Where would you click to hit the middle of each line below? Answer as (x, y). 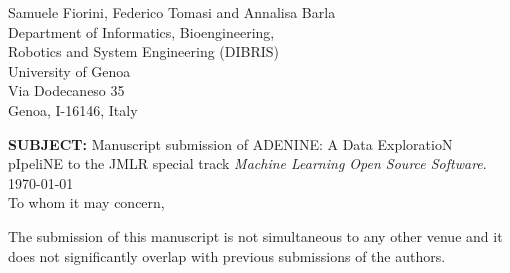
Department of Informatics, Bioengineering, (141, 31)
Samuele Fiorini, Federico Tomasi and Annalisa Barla (172, 12)
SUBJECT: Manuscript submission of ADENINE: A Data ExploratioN (230, 143)
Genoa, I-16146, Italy (73, 109)
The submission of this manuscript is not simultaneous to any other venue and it (255, 235)
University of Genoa (69, 70)
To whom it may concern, (86, 202)
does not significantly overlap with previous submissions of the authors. (227, 255)
